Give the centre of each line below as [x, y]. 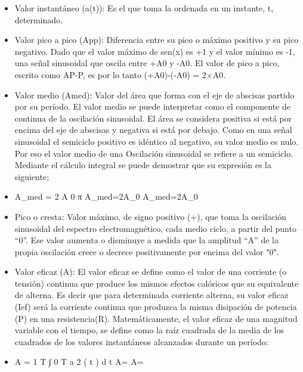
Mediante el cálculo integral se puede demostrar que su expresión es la [143, 165]
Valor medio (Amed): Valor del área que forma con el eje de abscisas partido [154, 94]
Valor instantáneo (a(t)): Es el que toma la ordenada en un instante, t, [144, 8]
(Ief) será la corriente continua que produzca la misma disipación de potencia [156, 307]
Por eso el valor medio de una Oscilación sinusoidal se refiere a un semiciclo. [154, 153]
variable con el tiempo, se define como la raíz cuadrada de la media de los [149, 330]
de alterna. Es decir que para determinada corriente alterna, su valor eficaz [151, 295]
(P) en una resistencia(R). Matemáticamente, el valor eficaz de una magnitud [156, 318]
